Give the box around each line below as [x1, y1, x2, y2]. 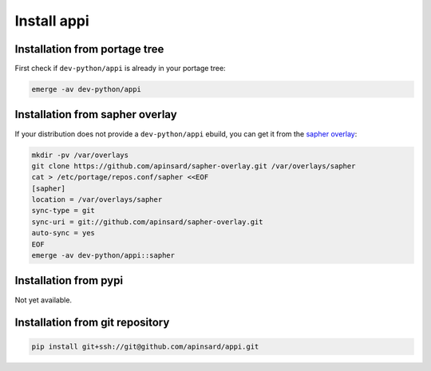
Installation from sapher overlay [14, 108, 177, 121]
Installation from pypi [14, 274, 124, 287]
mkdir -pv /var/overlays [31, 150, 129, 160]
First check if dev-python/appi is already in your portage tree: [14, 64, 227, 73]
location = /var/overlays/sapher [31, 195, 163, 204]
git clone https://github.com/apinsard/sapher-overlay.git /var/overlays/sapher [31, 161, 356, 171]
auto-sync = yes [31, 228, 96, 238]
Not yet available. [14, 295, 72, 305]
